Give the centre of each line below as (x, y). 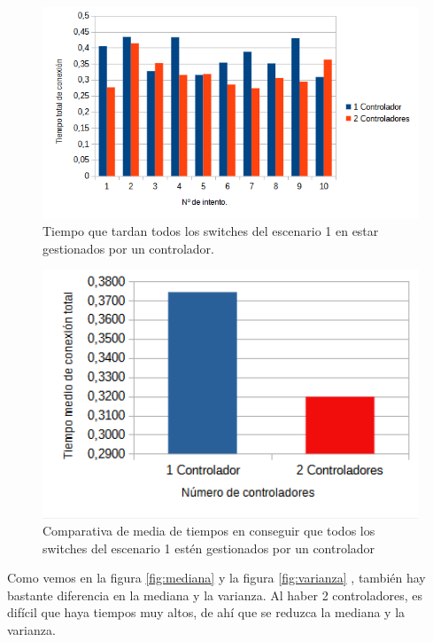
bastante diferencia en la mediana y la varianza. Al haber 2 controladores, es (215, 595)
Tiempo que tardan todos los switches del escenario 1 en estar (211, 231)
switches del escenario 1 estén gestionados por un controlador (209, 548)
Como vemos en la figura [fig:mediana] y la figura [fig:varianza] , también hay (216, 578)
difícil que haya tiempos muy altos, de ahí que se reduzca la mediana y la (206, 612)
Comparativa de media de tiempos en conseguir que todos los (209, 531)
